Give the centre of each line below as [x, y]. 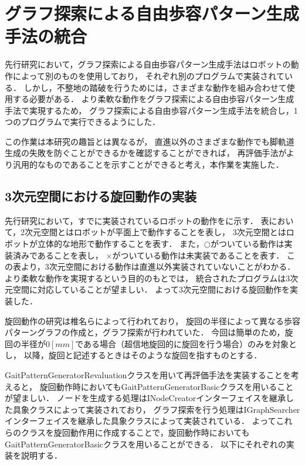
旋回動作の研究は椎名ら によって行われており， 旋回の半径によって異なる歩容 [152, 320]
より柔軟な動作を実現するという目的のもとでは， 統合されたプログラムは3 [148, 278]
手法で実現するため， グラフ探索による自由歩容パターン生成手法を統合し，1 [151, 110]
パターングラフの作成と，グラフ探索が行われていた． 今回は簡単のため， [145, 332]
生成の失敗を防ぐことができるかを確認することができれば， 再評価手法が [145, 153]
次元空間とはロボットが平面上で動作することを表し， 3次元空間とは [155, 232]
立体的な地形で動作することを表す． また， [121, 244]
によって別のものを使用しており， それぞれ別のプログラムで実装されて [148, 75]
